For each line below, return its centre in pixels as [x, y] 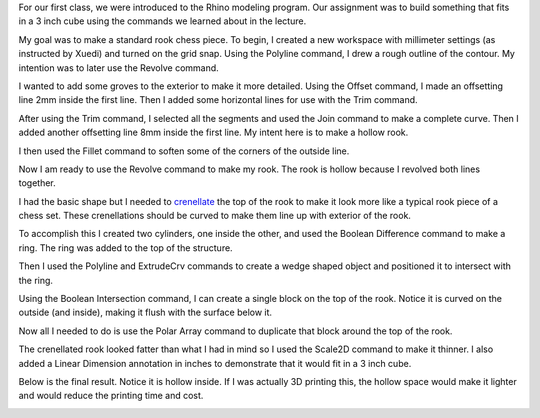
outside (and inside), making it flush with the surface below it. [145, 312]
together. [37, 183]
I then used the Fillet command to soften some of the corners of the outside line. [184, 151]
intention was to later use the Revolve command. [118, 67]
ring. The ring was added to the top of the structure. [126, 247]
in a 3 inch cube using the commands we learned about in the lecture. [162, 21]
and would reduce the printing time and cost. [111, 396]
